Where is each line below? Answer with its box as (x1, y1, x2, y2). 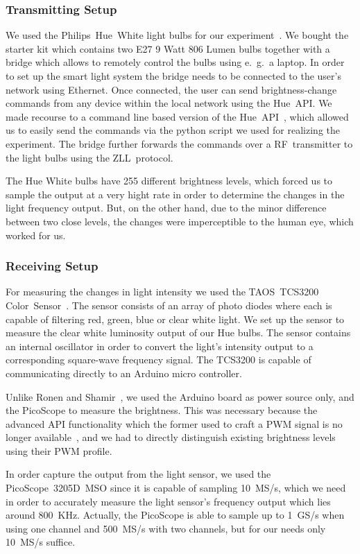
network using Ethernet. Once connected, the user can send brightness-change (6, 82, 337, 96)
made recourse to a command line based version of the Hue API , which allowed (6, 109, 349, 123)
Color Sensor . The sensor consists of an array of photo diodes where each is (6, 297, 332, 312)
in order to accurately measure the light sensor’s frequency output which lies (6, 494, 331, 508)
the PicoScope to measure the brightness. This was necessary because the (6, 403, 318, 417)
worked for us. (6, 227, 66, 242)
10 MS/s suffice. (6, 535, 76, 549)
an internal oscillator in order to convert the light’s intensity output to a (6, 338, 314, 353)
